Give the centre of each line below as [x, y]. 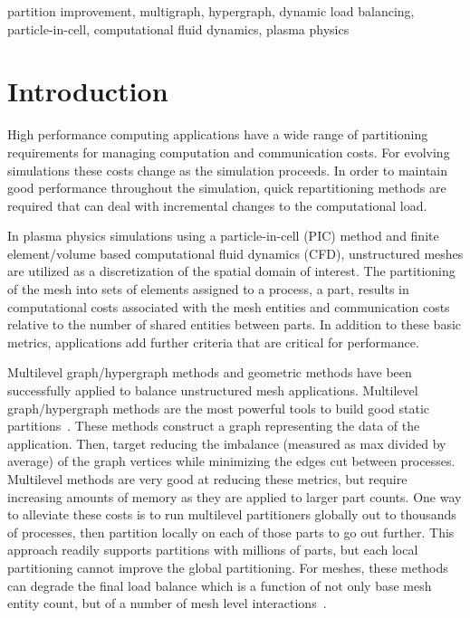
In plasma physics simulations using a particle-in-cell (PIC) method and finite [223, 236]
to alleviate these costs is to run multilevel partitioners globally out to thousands [232, 514]
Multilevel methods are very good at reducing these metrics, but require [207, 479]
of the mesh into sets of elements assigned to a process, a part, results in [208, 289]
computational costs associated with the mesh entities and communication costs [229, 306]
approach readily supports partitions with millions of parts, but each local [213, 550]
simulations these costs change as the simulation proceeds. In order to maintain [228, 170]
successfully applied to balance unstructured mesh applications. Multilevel [213, 390]
